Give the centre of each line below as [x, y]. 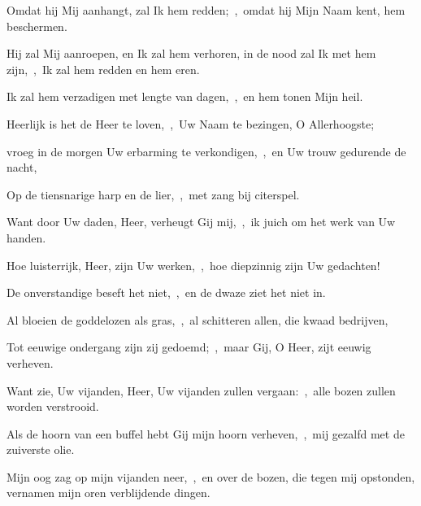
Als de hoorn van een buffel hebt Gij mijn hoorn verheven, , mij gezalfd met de [206, 433]
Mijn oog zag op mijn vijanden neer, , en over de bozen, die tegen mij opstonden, [211, 476]
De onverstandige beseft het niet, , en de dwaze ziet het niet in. [166, 292]
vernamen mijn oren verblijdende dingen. [109, 493]
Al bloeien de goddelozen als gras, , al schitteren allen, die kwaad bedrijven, [197, 319]
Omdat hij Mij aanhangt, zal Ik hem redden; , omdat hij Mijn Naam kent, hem [206, 10]
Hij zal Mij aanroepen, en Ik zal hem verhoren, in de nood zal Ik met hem [191, 53]
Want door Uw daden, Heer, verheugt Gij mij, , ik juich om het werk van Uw [201, 222]
